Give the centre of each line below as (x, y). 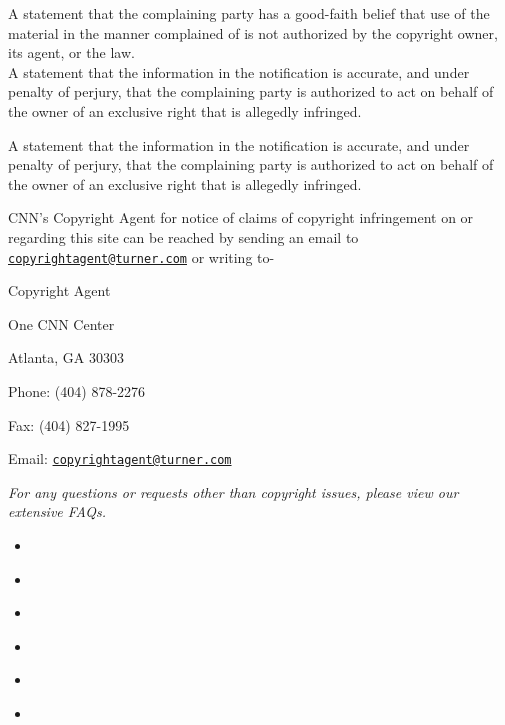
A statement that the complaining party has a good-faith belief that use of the (249, 13)
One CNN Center (61, 323)
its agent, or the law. (71, 52)
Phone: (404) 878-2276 (77, 390)
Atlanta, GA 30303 (66, 357)
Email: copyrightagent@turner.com (120, 458)
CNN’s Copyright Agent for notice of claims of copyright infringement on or (241, 217)
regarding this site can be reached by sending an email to (183, 236)
